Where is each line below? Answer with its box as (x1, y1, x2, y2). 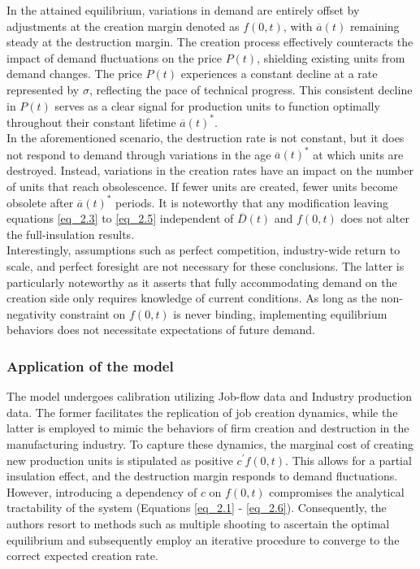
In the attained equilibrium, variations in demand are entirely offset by (6, 2, 360, 18)
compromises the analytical (269, 483, 405, 500)
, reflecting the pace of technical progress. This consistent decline (89, 80, 413, 98)
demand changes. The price (6, 65, 142, 82)
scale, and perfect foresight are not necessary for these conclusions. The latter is (6, 258, 405, 274)
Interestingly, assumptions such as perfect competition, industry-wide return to (6, 241, 401, 258)
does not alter (340, 210, 409, 227)
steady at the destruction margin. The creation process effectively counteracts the (6, 33, 414, 50)
